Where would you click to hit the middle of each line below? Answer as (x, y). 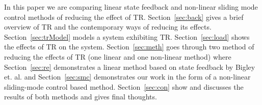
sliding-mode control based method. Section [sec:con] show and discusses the (124, 86)
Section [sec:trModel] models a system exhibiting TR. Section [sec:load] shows (127, 36)
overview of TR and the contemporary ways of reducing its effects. (108, 27)
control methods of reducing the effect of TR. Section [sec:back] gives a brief (124, 17)
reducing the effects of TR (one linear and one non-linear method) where (118, 56)
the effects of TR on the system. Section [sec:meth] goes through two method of (129, 47)
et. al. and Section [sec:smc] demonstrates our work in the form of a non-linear (127, 77)
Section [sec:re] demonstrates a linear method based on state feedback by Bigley (130, 67)
